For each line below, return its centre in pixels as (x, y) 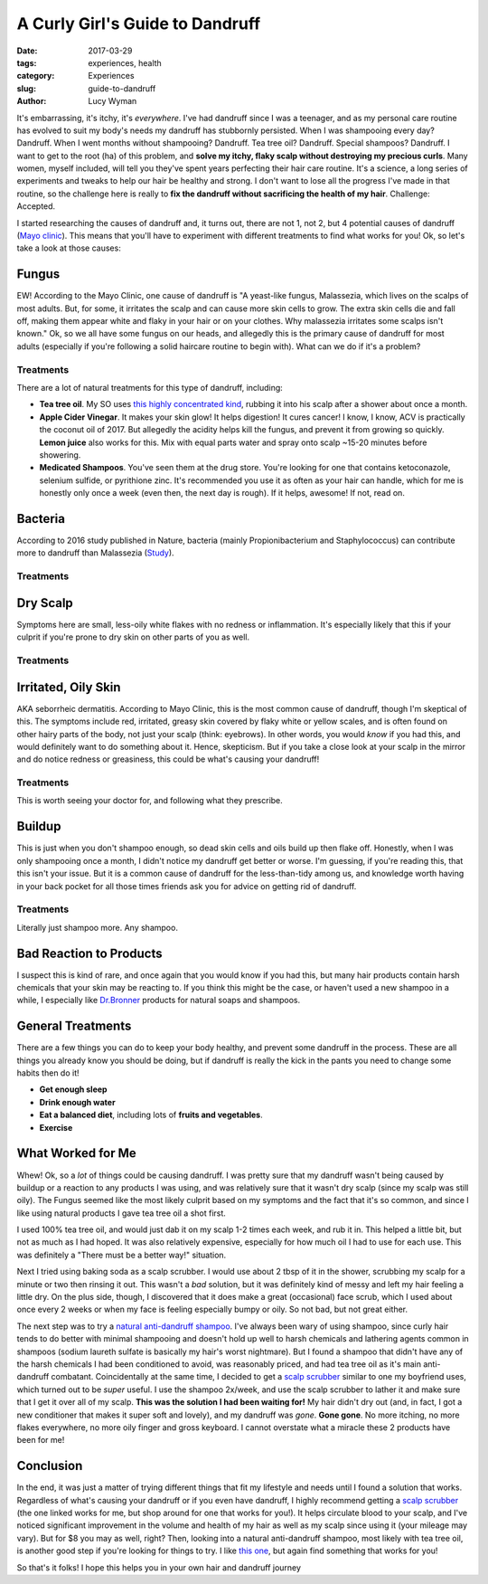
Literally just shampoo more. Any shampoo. (97, 927)
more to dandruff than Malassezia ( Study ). (96, 553)
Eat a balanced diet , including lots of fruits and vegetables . (151, 1115)
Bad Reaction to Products (89, 953)
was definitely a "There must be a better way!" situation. (122, 1255)
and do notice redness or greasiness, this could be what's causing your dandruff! (168, 759)
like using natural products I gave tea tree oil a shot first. (121, 1213)
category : (36, 76)
